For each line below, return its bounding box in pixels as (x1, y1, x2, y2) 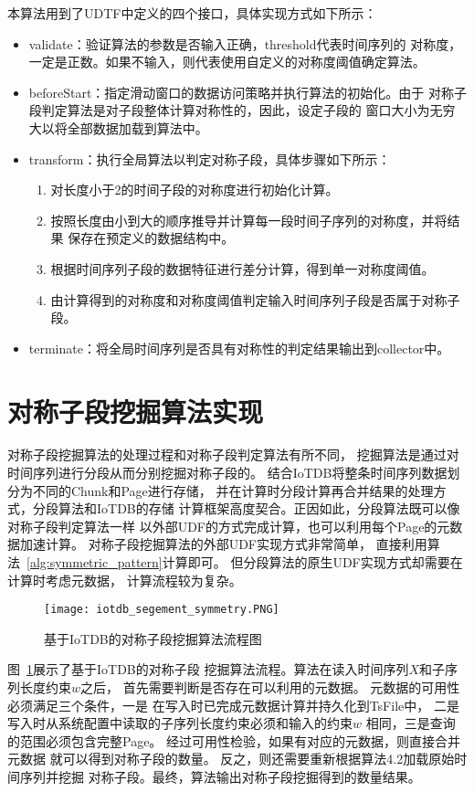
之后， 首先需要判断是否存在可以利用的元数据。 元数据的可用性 (80, 678, 460, 697)
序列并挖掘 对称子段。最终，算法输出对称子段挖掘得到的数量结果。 (19, 767, 421, 786)
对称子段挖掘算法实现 (7, 392, 264, 429)
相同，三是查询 (365, 713, 456, 733)
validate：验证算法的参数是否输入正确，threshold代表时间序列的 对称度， (28, 34, 462, 53)
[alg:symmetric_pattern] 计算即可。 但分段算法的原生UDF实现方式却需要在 (26, 553, 463, 571)
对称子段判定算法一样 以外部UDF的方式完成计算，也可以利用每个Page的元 (7, 516, 450, 535)
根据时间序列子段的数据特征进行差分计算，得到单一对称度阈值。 (50, 259, 435, 278)
